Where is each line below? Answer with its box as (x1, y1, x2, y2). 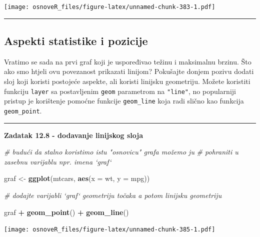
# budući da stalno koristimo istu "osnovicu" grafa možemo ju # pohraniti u (4, 146, 238, 157)
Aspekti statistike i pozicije (4, 33, 148, 48)
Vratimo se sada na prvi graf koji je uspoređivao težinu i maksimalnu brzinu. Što (4, 56, 251, 66)
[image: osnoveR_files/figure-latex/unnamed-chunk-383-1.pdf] (4, 3, 215, 10)
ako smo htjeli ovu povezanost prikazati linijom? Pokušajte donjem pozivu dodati (4, 66, 254, 76)
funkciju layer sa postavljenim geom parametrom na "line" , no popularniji (4, 85, 236, 96)
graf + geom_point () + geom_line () (4, 206, 129, 217)
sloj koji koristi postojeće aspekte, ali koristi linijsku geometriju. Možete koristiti (4, 76, 250, 86)
